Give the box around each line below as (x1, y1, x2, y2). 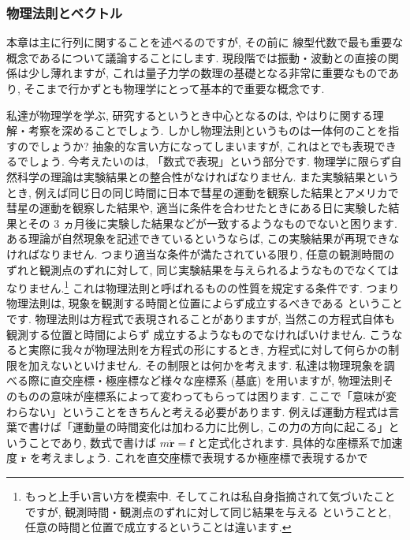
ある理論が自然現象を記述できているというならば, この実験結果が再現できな (6, 230, 400, 247)
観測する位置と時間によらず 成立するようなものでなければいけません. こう (6, 326, 392, 342)
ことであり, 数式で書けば (28, 434, 156, 450)
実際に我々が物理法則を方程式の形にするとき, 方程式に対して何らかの (28, 341, 389, 358)
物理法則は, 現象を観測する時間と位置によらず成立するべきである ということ (6, 295, 403, 311)
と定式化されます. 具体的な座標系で (196, 434, 381, 450)
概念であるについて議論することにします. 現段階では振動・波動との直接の (6, 49, 388, 65)
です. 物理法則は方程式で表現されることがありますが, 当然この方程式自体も (6, 310, 396, 326)
